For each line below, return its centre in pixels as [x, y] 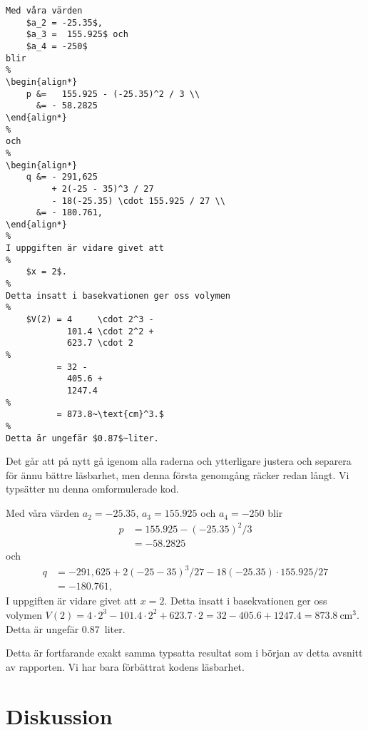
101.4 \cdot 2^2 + [110, 331]
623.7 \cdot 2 [100, 343]
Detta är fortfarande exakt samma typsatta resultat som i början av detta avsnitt [184, 653]
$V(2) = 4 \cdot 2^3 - [90, 320]
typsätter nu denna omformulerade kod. [92, 489]
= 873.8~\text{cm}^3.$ [110, 415]
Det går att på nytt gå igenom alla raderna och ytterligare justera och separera [179, 461]
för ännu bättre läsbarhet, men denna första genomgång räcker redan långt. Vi [178, 474]
